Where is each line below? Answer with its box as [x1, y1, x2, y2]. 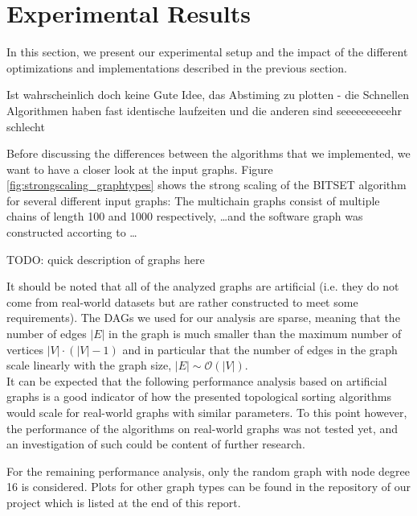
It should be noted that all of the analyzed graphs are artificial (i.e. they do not [6, 278, 399, 295]
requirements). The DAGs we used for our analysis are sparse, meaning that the [6, 309, 400, 326]
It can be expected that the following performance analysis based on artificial [6, 372, 387, 389]
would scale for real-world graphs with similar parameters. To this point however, [6, 404, 407, 420]
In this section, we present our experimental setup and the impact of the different [6, 43, 408, 60]
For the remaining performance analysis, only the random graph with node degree [6, 462, 410, 479]
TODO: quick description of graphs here [6, 250, 205, 267]
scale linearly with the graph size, [6, 357, 172, 374]
